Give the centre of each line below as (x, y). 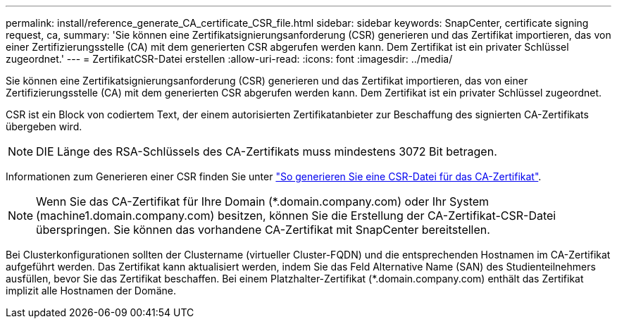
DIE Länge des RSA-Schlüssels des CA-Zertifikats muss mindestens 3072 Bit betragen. (267, 151)
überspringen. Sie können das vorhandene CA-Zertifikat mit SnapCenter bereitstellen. (263, 230)
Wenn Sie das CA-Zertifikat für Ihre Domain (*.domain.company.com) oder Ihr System (263, 201)
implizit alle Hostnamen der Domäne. (91, 291)
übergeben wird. (44, 126)
